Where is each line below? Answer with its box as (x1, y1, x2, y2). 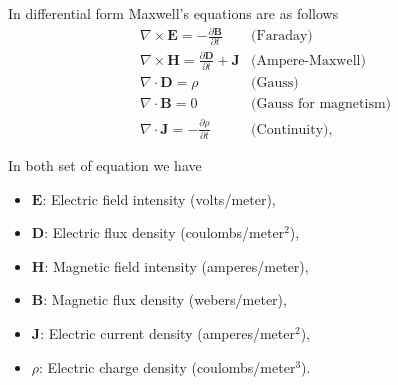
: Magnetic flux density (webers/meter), (43, 289, 287, 310)
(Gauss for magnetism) (251, 97, 392, 112)
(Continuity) (251, 122, 329, 137)
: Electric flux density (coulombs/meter (44, 222, 285, 243)
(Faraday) (251, 29, 313, 44)
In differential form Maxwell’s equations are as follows (8, 3, 339, 23)
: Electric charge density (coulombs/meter (39, 356, 296, 377)
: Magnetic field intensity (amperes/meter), (44, 255, 309, 276)
